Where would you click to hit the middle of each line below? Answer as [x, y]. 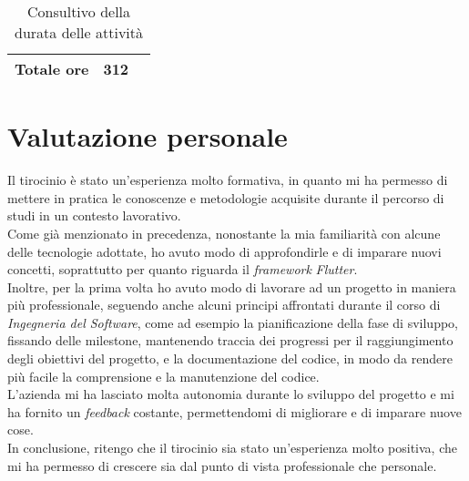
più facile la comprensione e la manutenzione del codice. [163, 376]
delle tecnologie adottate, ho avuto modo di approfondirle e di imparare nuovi [224, 251]
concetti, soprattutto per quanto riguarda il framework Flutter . [183, 269]
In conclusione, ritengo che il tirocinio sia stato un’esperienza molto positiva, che [232, 448]
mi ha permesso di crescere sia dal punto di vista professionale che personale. [222, 465]
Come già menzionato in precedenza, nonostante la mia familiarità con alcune [224, 233]
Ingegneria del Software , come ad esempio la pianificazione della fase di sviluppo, [233, 322]
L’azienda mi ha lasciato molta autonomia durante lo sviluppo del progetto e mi [231, 394]
